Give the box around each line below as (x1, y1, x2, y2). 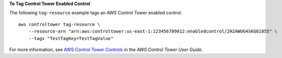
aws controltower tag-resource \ (18, 21, 100, 27)
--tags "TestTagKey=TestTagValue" (28, 35, 114, 41)
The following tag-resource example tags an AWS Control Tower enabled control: (9, 10, 182, 16)
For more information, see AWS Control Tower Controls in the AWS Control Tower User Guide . (9, 46, 203, 52)
